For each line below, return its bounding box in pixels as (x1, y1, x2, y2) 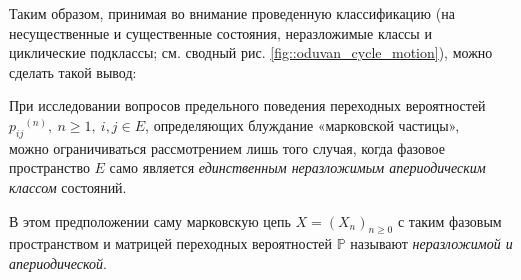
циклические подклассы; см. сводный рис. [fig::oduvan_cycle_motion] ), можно (9, 42, 493, 63)
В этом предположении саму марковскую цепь (9, 210, 291, 231)
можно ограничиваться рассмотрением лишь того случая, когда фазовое (9, 137, 445, 158)
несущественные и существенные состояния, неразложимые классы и (9, 22, 432, 43)
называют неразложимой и (350, 233, 513, 254)
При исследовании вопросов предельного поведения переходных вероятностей (9, 95, 486, 116)
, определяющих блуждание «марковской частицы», (145, 114, 460, 135)
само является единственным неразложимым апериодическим (109, 157, 486, 178)
